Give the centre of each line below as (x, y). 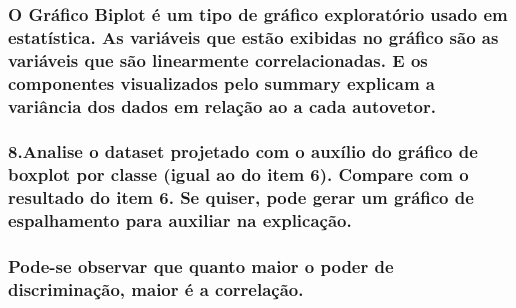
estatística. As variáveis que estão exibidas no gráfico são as (253, 36)
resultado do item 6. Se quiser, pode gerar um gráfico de (241, 197)
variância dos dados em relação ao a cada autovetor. (222, 105)
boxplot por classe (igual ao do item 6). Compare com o (238, 174)
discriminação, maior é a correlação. (156, 288)
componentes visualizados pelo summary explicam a (221, 82)
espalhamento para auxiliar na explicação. (180, 220)
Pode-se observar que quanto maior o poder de (201, 266)
